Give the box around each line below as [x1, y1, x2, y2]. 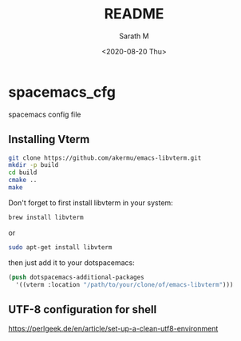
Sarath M [119, 31, 149, 41]
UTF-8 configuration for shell [8, 303, 157, 316]
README [104, 5, 164, 23]
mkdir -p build [8, 161, 59, 169]
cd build [8, 169, 38, 176]
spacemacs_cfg [8, 83, 117, 101]
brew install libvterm [8, 213, 84, 221]
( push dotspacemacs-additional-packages [8, 273, 145, 281]
